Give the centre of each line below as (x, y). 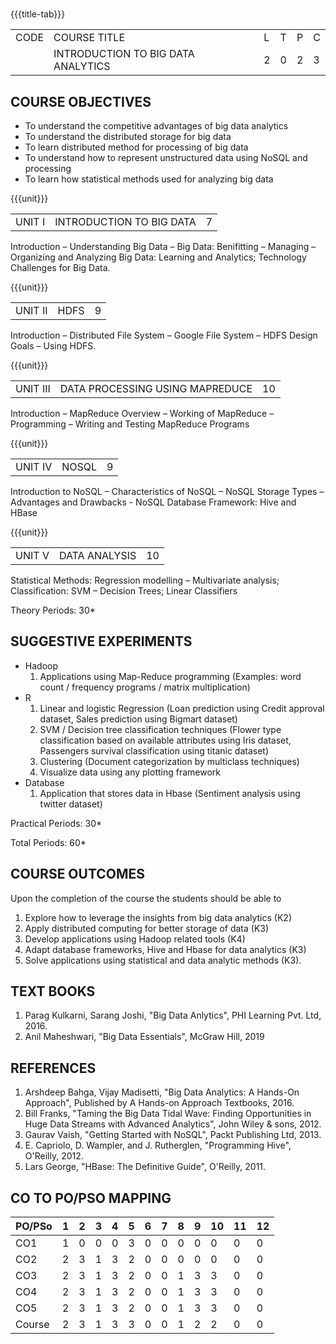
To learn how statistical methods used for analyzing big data (149, 179)
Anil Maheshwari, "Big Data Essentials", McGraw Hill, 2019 (144, 1037)
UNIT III (33, 388)
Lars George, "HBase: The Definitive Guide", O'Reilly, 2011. (145, 1167)
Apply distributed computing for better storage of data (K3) (147, 928)
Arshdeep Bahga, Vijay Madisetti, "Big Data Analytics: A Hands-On (162, 1092)
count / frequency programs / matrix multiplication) (145, 687)
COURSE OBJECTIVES (81, 101)
